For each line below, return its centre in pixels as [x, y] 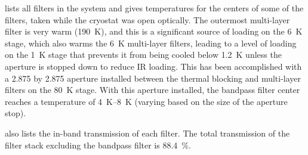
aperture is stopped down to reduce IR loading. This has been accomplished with [153, 66]
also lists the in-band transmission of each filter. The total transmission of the [147, 133]
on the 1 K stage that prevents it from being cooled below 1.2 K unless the [143, 55]
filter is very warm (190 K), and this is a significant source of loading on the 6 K [154, 31]
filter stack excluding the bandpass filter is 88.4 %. [98, 145]
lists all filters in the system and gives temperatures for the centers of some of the [154, 8]
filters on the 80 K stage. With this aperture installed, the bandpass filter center [153, 90]
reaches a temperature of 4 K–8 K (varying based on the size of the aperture [146, 101]
